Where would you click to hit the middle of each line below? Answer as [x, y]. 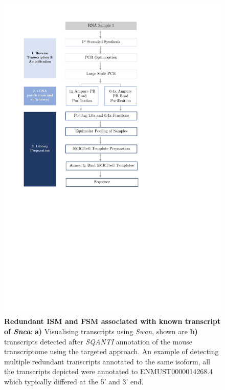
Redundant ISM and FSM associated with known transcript [112, 321]
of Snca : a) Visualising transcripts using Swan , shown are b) [101, 331]
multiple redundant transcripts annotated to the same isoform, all [107, 361]
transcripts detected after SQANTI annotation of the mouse [98, 341]
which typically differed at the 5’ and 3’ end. [74, 381]
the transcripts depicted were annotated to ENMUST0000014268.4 [109, 371]
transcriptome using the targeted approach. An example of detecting [111, 351]
